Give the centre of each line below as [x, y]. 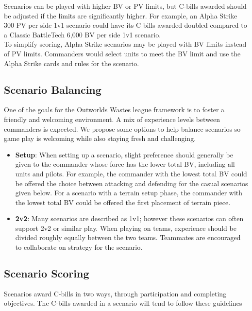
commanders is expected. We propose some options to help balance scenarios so [122, 129]
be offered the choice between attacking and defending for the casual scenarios [132, 183]
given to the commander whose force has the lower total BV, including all [125, 164]
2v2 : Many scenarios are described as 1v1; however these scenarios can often [129, 218]
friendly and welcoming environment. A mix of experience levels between [112, 119]
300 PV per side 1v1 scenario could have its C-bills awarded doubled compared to [126, 25]
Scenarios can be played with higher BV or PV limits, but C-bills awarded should [125, 6]
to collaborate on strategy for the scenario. [79, 247]
